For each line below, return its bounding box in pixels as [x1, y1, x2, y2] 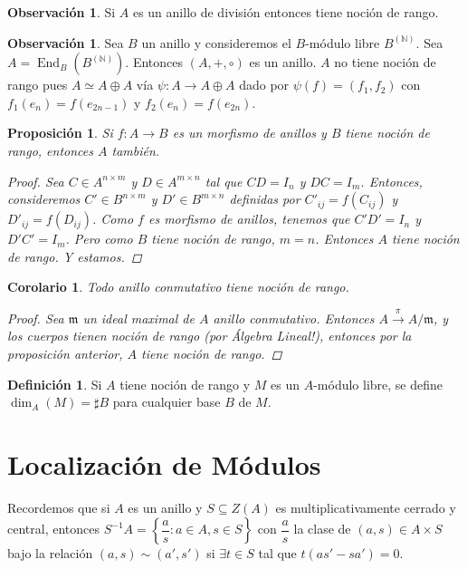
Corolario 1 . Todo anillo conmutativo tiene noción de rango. [7, 277, 349, 296]
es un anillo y [128, 497, 203, 516]
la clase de [293, 519, 351, 538]
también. [111, 140, 160, 159]
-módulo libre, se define [313, 374, 443, 393]
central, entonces [7, 519, 100, 538]
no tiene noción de [334, 53, 436, 72]
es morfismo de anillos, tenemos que [148, 209, 350, 228]
